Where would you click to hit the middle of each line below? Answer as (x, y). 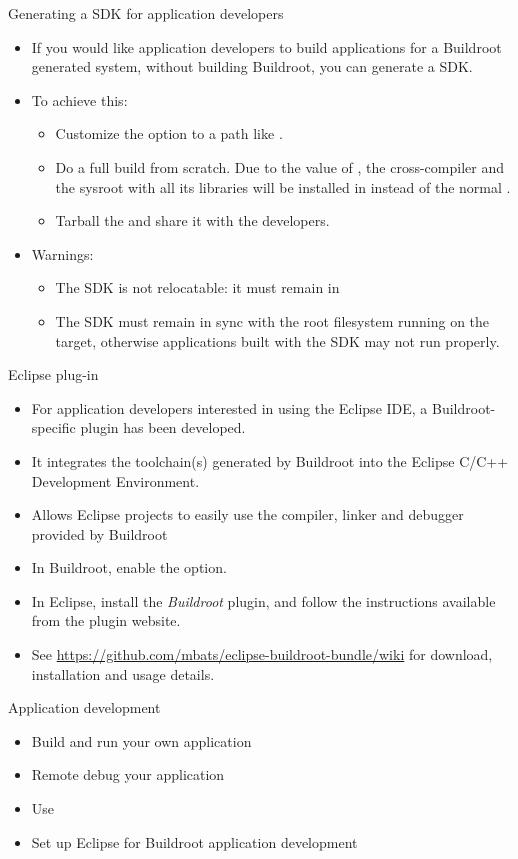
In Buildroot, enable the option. (129, 567)
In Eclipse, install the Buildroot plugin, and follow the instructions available (263, 600)
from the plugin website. (106, 620)
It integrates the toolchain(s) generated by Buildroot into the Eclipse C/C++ (270, 460)
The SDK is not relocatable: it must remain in (197, 287)
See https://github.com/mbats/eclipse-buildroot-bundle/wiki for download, (262, 654)
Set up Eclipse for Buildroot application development (194, 841)
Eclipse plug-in (53, 374)
